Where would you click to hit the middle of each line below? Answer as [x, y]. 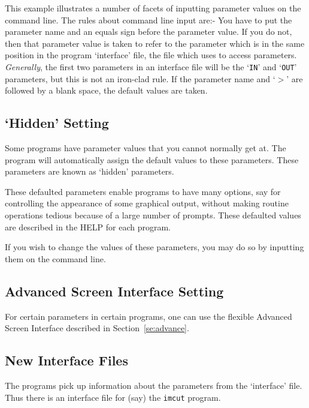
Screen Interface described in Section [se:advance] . [97, 328]
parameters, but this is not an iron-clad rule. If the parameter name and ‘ [140, 78]
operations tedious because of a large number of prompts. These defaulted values [153, 214]
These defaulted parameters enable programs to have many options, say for [143, 191]
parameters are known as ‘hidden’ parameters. [90, 171]
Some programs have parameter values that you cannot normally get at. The [146, 148]
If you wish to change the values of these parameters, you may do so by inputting [154, 247]
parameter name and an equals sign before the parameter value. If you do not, [149, 31]
